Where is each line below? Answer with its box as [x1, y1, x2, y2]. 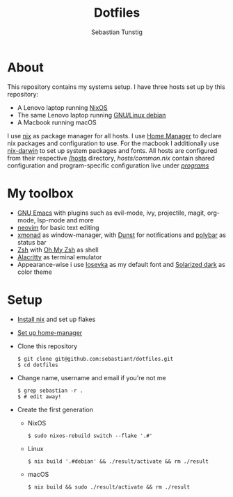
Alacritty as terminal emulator [17, 252, 102, 261]
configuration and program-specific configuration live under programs [7, 161, 209, 170]
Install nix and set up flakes [17, 315, 96, 323]
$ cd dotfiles [17, 361, 58, 368]
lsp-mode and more [37, 215, 94, 224]
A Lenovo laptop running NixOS [17, 103, 108, 112]
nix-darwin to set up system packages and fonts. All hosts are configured [7, 146, 218, 154]
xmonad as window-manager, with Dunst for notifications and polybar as [17, 231, 226, 239]
